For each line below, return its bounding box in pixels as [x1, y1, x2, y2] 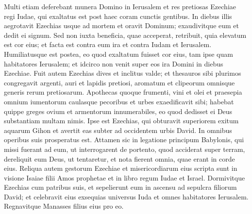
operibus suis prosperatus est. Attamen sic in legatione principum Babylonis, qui [4, 134, 244, 145]
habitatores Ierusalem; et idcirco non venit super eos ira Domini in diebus [4, 58, 223, 68]
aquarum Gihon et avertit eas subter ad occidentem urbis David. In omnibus [4, 125, 232, 135]
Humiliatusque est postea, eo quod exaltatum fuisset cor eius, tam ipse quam [4, 49, 233, 59]
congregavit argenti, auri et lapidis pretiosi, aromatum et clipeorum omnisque [4, 77, 235, 87]
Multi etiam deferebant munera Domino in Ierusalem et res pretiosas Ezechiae [4, 1, 236, 11]
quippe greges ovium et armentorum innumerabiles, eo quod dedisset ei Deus [4, 106, 233, 116]
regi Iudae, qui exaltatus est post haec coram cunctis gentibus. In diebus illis [4, 11, 232, 21]
